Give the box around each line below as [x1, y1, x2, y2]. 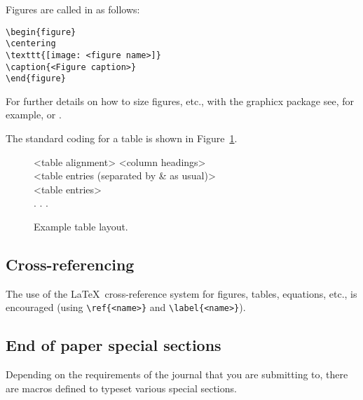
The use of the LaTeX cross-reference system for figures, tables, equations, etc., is [6, 286, 357, 301]
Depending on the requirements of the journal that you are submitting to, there [6, 367, 348, 382]
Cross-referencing [6, 254, 135, 275]
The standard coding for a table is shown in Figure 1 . [6, 131, 238, 146]
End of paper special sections [6, 334, 221, 356]
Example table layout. [34, 219, 128, 234]
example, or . [6, 107, 62, 122]
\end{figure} [6, 74, 66, 84]
